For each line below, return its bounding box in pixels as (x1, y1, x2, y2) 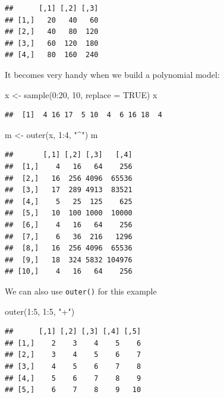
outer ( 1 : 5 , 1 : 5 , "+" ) (5, 305, 75, 317)
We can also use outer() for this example (5, 284, 157, 297)
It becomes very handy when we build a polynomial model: (5, 68, 220, 80)
